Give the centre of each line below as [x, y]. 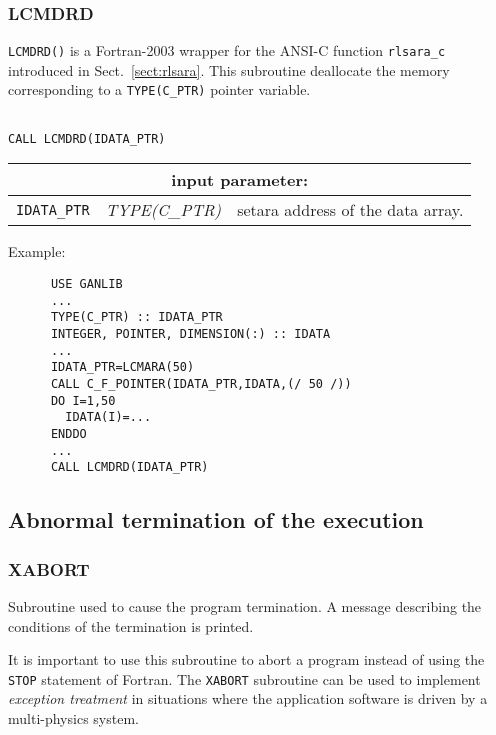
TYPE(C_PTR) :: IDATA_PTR [136, 317]
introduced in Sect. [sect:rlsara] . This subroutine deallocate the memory [229, 69]
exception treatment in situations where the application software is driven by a [248, 698]
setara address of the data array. [350, 210]
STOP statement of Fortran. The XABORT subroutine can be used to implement [244, 678]
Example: [37, 251]
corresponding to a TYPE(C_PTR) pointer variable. [159, 89]
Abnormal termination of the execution [216, 519]
